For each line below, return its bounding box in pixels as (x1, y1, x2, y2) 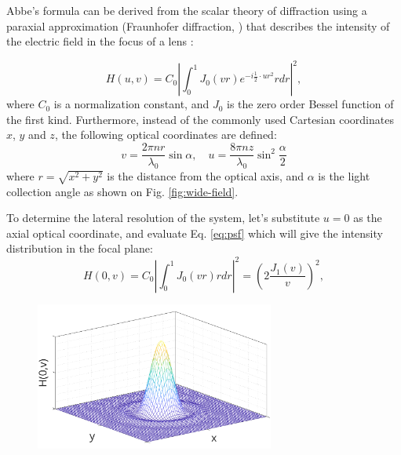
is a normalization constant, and (53, 96, 210, 112)
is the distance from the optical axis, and (107, 167, 304, 184)
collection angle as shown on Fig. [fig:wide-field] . (6, 183, 239, 199)
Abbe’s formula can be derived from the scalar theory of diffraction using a (6, 2, 367, 18)
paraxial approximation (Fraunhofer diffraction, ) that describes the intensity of (6, 17, 390, 34)
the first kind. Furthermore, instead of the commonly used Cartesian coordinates (6, 111, 394, 127)
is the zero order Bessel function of (227, 96, 394, 112)
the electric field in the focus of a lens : (6, 33, 194, 49)
